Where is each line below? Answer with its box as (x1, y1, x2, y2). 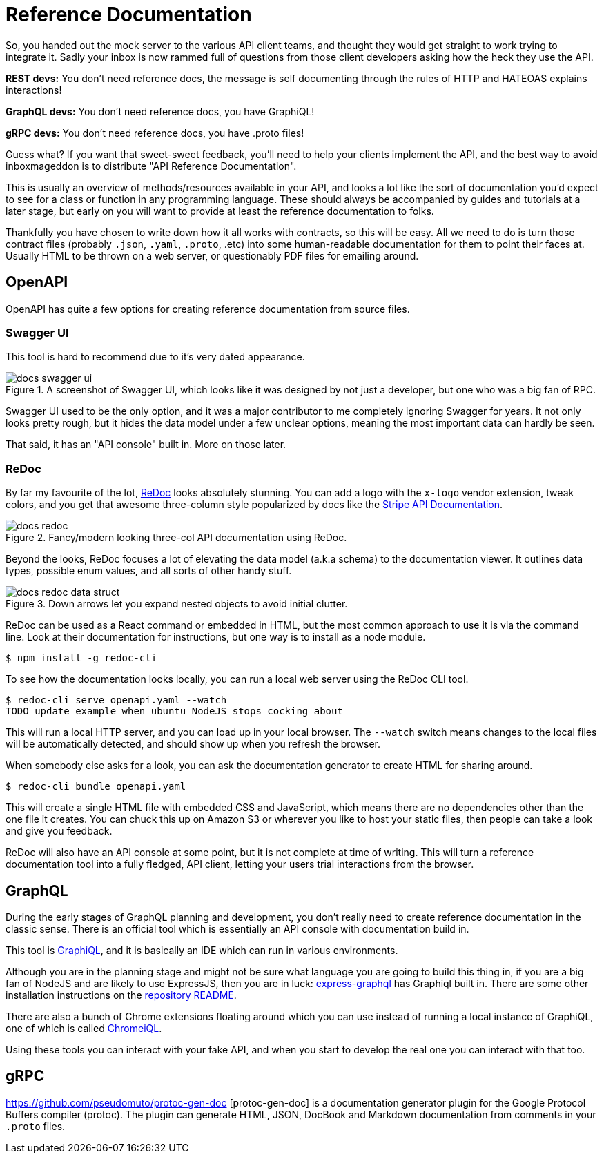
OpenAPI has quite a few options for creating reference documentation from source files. (6, 302, 410, 315)
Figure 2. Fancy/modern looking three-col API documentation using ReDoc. (6, 532, 347, 544)
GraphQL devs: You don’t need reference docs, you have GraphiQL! (6, 105, 315, 117)
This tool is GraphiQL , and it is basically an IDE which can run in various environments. (6, 944, 398, 956)
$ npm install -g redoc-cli (6, 652, 157, 664)
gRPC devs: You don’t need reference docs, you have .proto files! (6, 126, 304, 139)
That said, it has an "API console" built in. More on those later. (6, 438, 286, 451)
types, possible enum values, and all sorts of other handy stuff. (6, 565, 292, 577)
